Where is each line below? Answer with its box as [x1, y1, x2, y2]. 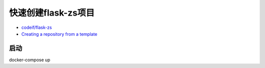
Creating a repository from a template [21, 31, 98, 37]
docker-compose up [9, 57, 51, 63]
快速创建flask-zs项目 [9, 7, 95, 18]
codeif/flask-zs [21, 24, 52, 30]
